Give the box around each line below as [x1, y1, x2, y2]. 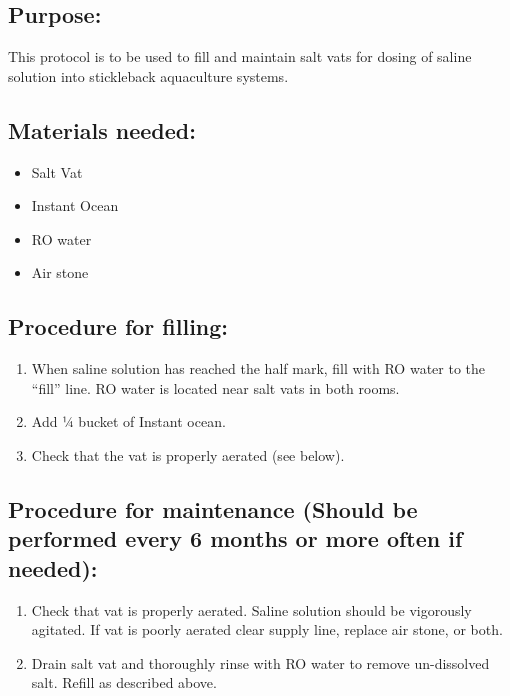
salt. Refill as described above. [31, 672, 217, 693]
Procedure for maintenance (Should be [8, 493, 418, 524]
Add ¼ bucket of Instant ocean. [31, 411, 226, 432]
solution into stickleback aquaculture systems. [8, 65, 289, 86]
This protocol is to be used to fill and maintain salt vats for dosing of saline [8, 46, 472, 67]
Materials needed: [8, 114, 196, 145]
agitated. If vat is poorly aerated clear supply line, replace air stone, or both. [31, 619, 503, 640]
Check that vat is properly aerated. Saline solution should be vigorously [31, 599, 472, 620]
